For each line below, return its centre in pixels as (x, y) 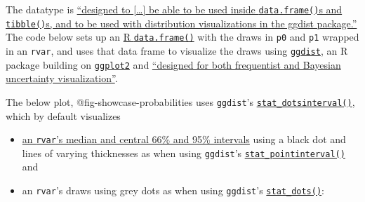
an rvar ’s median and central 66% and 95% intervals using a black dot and (184, 139)
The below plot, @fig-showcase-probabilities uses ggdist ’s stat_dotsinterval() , (180, 101)
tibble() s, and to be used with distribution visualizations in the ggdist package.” (181, 23)
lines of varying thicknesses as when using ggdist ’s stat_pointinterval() (184, 153)
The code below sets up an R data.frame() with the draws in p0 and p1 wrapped (182, 37)
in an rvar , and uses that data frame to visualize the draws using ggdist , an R (177, 50)
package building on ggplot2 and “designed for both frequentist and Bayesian (173, 64)
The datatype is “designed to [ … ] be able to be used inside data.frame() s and (174, 9)
